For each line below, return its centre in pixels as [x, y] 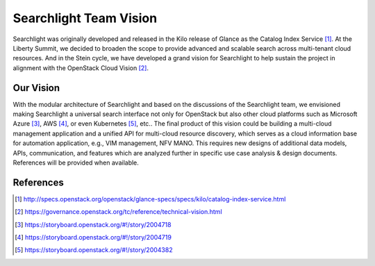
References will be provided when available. [76, 163]
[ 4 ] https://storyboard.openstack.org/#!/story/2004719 [93, 238]
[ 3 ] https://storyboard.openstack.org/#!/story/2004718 [93, 224]
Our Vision [36, 88]
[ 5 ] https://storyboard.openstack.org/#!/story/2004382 [94, 250]
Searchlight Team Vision [85, 18]
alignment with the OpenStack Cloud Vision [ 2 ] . [81, 68]
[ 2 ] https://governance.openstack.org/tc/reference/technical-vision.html [118, 212]
